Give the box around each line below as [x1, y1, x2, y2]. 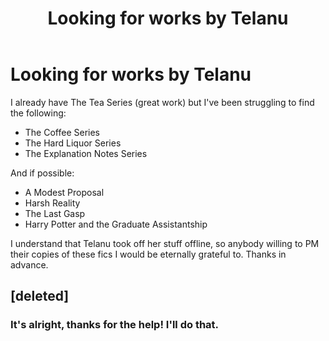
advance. [10, 258, 49, 271]
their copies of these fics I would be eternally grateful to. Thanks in [10, 248, 287, 260]
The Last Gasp [24, 207, 86, 219]
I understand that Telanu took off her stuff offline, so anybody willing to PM [10, 237, 320, 249]
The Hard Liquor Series [24, 137, 122, 149]
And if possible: [10, 167, 75, 179]
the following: [10, 107, 67, 119]
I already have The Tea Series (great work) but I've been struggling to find [10, 96, 315, 108]
